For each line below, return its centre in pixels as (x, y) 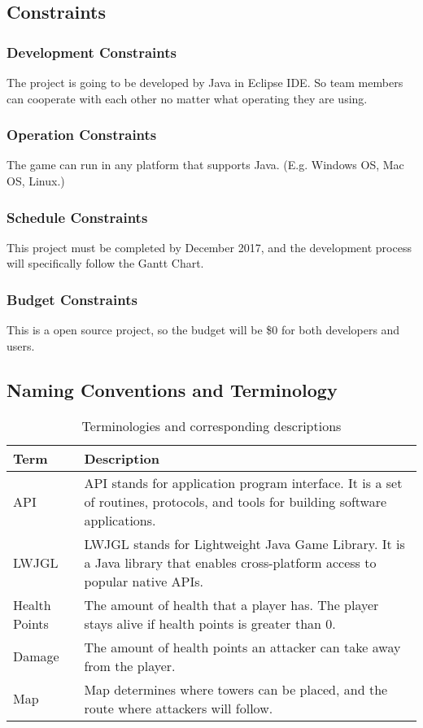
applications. (120, 520)
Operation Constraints (82, 135)
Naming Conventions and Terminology (172, 389)
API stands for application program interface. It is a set (243, 482)
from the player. (130, 665)
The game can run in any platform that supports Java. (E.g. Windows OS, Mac (205, 165)
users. (21, 345)
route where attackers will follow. (179, 708)
